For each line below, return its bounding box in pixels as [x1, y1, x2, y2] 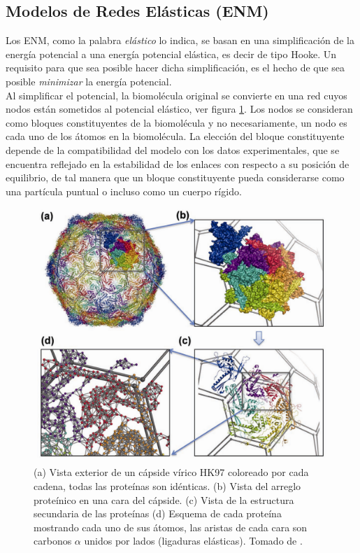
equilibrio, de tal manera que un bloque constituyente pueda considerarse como [6, 170, 345, 185]
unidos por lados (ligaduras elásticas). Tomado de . [84, 533, 303, 548]
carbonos [34, 533, 72, 548]
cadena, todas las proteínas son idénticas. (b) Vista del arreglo [34, 479, 301, 493]
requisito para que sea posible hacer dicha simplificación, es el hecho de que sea [6, 60, 345, 75]
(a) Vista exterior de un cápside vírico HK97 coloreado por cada [34, 465, 309, 479]
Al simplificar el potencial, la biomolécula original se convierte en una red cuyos [6, 87, 347, 102]
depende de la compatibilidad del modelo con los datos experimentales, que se [6, 142, 340, 157]
